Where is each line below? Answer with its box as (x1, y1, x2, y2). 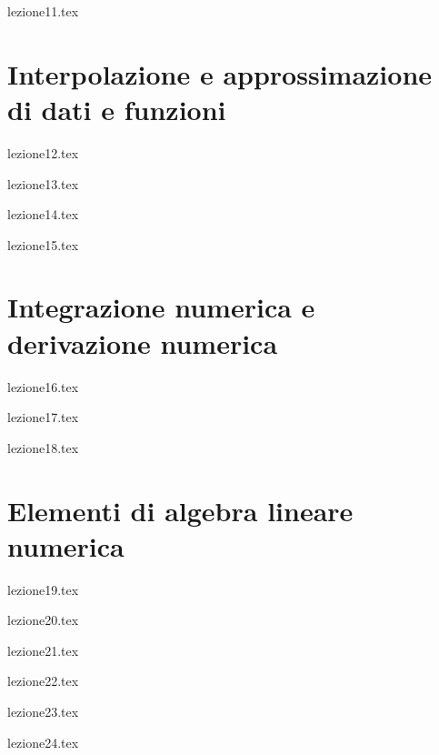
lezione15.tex (7, 235, 79, 254)
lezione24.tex (7, 732, 79, 751)
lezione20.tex (7, 610, 79, 629)
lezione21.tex (7, 640, 79, 659)
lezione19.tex (7, 579, 79, 599)
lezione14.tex (7, 205, 79, 224)
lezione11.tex (7, 2, 79, 20)
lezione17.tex (7, 408, 79, 427)
